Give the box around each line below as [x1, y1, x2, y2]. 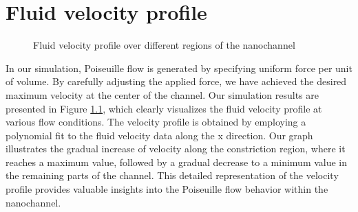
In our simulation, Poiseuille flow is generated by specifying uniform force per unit [6, 60, 352, 75]
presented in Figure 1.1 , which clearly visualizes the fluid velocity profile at [6, 101, 322, 115]
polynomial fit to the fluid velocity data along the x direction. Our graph [6, 128, 313, 142]
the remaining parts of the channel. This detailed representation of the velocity [6, 168, 339, 182]
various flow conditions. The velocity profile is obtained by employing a [6, 115, 306, 129]
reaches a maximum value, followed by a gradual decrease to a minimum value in [6, 154, 348, 169]
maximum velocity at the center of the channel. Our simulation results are [6, 87, 319, 102]
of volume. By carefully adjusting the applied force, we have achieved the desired [6, 74, 347, 89]
